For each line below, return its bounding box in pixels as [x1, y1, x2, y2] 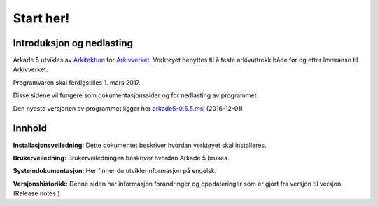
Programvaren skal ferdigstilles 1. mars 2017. [13, 78, 141, 87]
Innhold [13, 123, 47, 135]
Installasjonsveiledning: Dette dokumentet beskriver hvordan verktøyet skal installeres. [13, 141, 267, 149]
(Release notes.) [13, 189, 60, 198]
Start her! [13, 11, 70, 26]
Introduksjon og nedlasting [13, 37, 133, 49]
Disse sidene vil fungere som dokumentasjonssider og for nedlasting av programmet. [13, 91, 259, 99]
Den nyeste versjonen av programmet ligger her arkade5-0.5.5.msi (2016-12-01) [13, 104, 244, 112]
